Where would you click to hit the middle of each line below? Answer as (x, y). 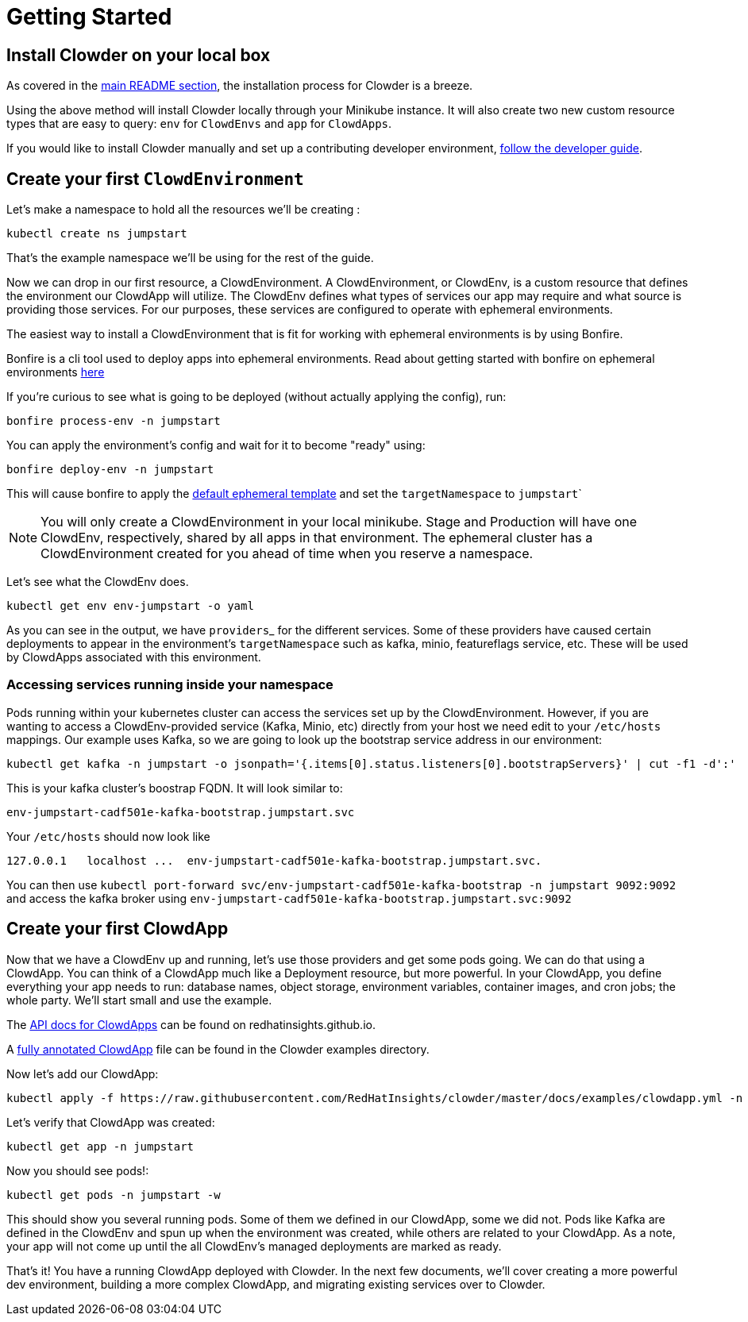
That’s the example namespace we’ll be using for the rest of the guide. (190, 258)
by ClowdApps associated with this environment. (134, 657)
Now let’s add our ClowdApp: (83, 1073)
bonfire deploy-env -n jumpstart (110, 470)
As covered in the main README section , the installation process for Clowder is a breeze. (240, 86)
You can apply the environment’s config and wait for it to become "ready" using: (216, 445)
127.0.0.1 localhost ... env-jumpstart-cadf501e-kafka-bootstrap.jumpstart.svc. (274, 860)
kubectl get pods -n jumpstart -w (114, 1195)
